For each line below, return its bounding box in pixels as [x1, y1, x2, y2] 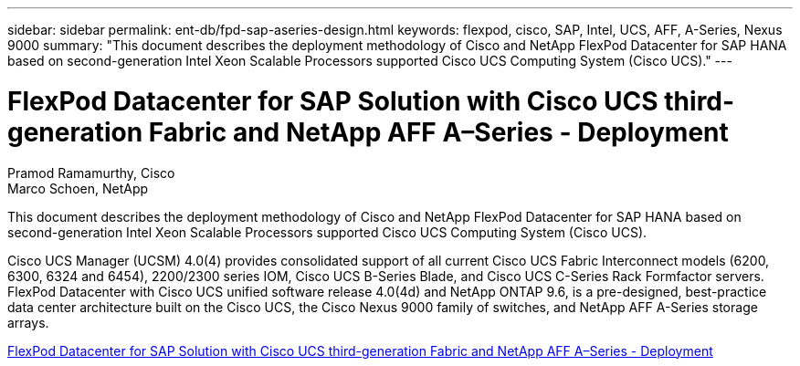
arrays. [7, 314, 49, 330]
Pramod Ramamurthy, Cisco [7, 164, 175, 181]
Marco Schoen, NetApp [7, 180, 149, 196]
